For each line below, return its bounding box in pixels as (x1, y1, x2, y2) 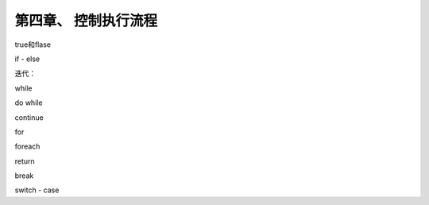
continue (14, 112, 44, 122)
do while (14, 98, 43, 107)
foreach (14, 141, 41, 151)
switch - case (14, 185, 60, 195)
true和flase (14, 40, 52, 49)
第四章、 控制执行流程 (14, 12, 158, 29)
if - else (14, 54, 40, 64)
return (14, 156, 35, 166)
